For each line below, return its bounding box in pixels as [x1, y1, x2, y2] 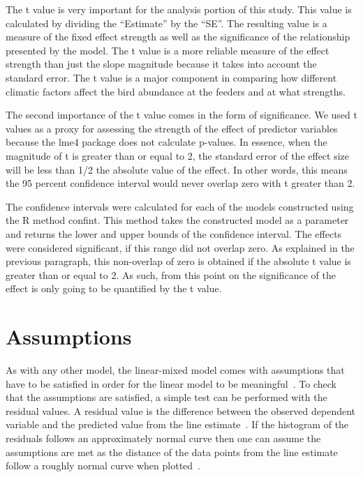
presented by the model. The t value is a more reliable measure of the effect [6, 43, 329, 57]
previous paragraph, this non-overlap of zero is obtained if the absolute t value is [6, 254, 351, 268]
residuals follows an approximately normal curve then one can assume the [6, 430, 321, 445]
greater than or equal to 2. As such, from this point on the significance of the [6, 267, 336, 282]
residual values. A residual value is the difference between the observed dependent [6, 403, 356, 418]
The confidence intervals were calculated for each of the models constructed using [6, 199, 354, 213]
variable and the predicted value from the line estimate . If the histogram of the [6, 417, 349, 432]
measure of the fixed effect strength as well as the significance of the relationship [6, 29, 350, 44]
